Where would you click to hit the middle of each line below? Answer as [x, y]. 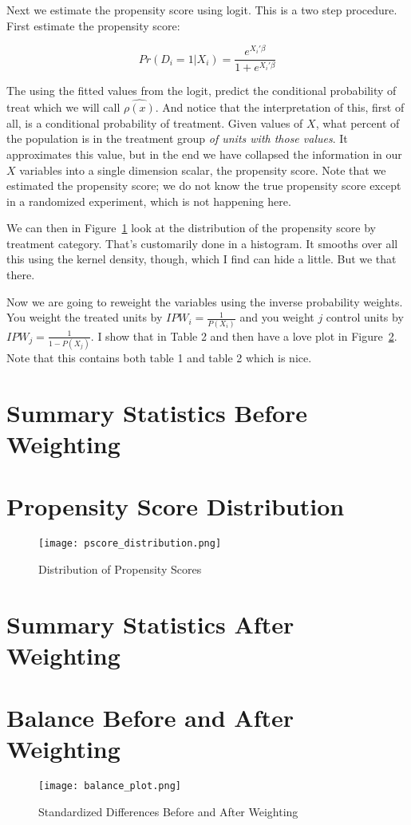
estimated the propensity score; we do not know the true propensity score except [204, 186]
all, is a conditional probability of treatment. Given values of [155, 122]
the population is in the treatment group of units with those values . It [177, 138]
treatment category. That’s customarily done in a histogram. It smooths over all [202, 243]
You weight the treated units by [85, 317]
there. [21, 275]
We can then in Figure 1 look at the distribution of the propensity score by [192, 228]
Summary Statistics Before [157, 412]
